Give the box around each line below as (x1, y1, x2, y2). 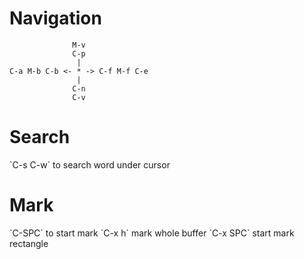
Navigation (9, 7, 102, 30)
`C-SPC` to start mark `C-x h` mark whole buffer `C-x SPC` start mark (9, 227, 295, 239)
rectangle (9, 237, 49, 249)
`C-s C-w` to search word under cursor (9, 158, 171, 171)
